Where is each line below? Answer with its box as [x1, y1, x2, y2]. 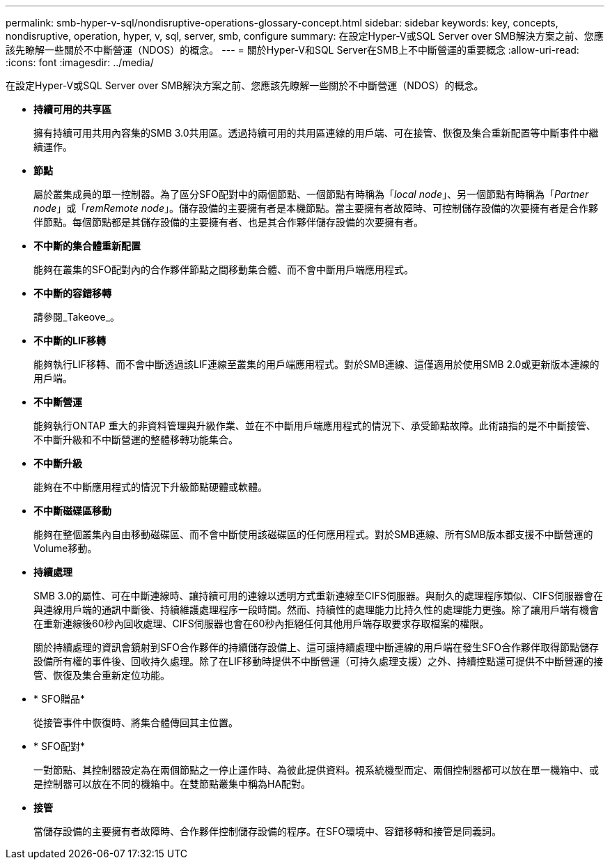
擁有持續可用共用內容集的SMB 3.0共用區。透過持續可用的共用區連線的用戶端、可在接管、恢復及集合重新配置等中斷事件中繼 [33, 127, 599, 139]
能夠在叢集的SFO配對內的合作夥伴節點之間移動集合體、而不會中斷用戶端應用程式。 [33, 263, 414, 275]
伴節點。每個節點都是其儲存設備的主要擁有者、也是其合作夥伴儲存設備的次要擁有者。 [33, 216, 423, 228]
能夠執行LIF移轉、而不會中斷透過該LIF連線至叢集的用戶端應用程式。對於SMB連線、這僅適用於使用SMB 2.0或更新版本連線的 [33, 358, 600, 370]
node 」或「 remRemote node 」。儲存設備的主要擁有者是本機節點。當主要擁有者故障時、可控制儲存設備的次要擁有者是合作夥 [33, 202, 598, 214]
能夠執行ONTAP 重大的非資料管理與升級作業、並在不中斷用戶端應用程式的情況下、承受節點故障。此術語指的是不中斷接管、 [33, 420, 596, 431]
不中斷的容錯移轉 [33, 287, 111, 299]
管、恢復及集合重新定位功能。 [33, 669, 170, 681]
